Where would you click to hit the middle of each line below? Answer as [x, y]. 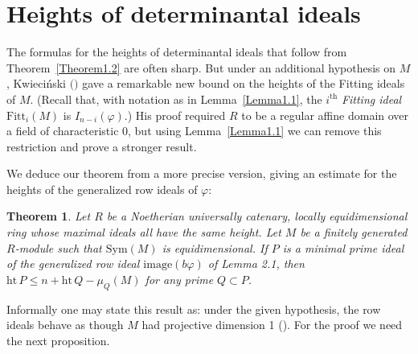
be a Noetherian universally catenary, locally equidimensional [257, 216]
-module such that [58, 247]
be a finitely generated [354, 232]
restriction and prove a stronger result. [102, 146]
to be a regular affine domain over [325, 115]
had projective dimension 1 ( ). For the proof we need [272, 325]
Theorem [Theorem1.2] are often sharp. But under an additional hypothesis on [201, 67]
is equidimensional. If [215, 247]
